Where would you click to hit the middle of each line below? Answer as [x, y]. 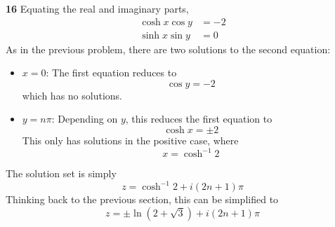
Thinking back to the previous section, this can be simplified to [142, 199]
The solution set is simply [61, 173]
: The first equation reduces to [111, 73]
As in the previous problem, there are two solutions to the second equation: [168, 49]
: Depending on [85, 119]
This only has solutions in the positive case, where [130, 140]
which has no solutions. [72, 95]
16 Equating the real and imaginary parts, [97, 8]
